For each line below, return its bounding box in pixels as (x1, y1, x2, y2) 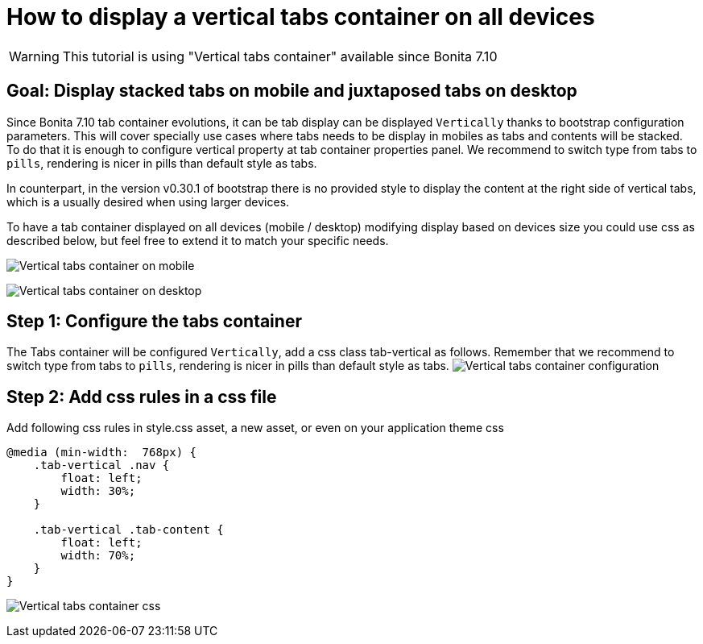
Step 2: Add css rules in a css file (6, 386, 277, 407)
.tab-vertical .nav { (33, 459, 170, 472)
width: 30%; (60, 484, 136, 498)
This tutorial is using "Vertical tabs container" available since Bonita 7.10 (62, 48, 498, 64)
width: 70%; (60, 549, 136, 563)
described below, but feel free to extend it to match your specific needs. (6, 233, 389, 247)
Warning (9, 48, 60, 64)
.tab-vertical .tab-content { (33, 523, 224, 537)
